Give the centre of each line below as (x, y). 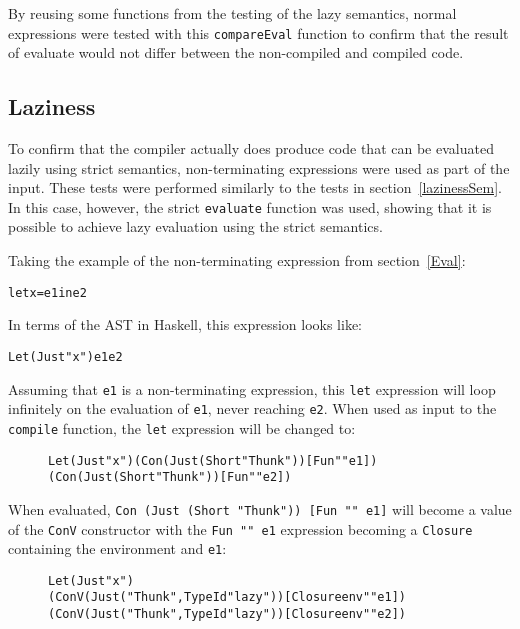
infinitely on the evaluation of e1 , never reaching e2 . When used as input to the (252, 408)
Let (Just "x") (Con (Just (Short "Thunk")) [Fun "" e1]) (213, 460)
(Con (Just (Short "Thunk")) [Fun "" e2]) (170, 477)
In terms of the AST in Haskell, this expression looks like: (185, 324)
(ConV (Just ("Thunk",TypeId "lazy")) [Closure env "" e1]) (227, 597)
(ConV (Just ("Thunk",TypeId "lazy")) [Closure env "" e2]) (227, 614)
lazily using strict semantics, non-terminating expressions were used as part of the (259, 167)
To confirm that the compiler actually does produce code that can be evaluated (251, 148)
